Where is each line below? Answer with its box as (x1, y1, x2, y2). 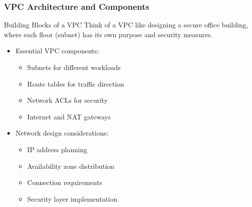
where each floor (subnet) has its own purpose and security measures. (4, 29, 213, 39)
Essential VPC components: (15, 46, 99, 56)
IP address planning (27, 144, 87, 154)
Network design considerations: (15, 128, 109, 138)
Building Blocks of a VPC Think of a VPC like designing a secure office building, (4, 20, 249, 30)
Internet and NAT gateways (27, 111, 111, 121)
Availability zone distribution (27, 161, 115, 171)
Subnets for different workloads (27, 62, 121, 72)
